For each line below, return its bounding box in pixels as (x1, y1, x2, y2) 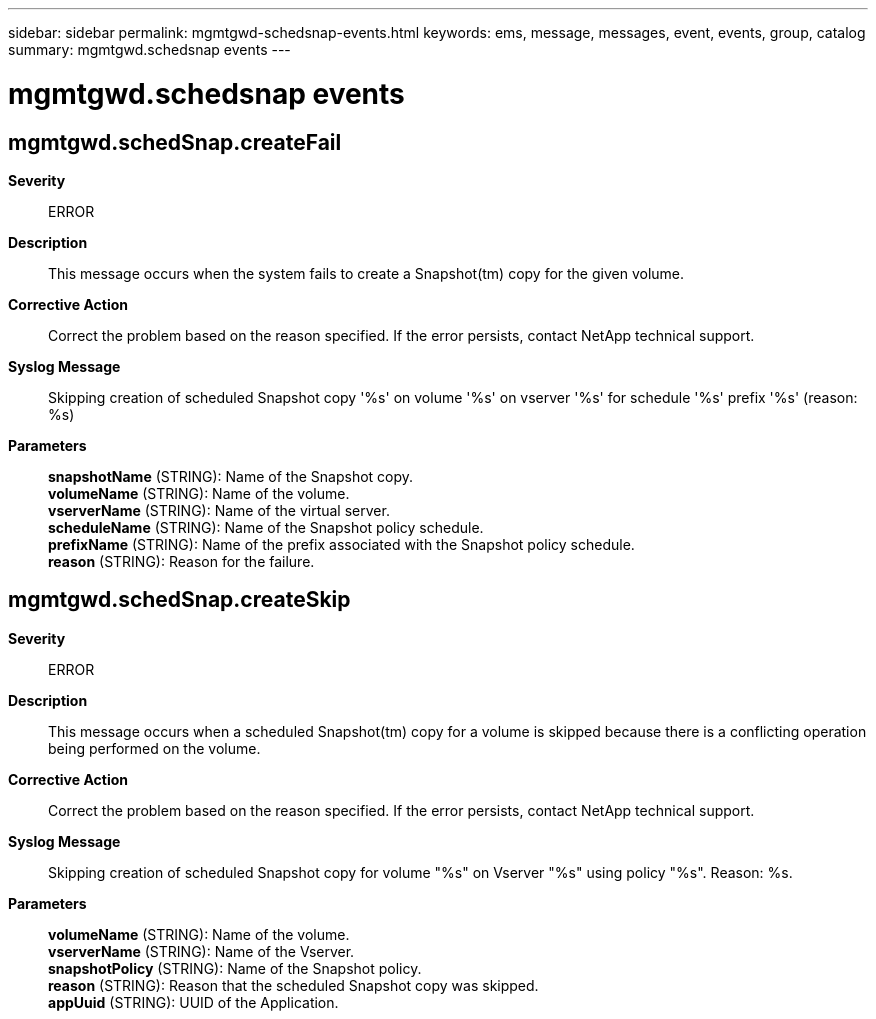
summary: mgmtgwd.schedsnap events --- (8, 41, 291, 58)
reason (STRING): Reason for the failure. (48, 552, 315, 570)
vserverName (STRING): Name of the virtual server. (48, 501, 390, 519)
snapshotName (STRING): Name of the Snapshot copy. (48, 467, 414, 485)
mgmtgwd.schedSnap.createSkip (8, 587, 351, 613)
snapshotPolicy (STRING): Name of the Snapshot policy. (48, 959, 422, 977)
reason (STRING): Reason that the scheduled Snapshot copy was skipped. (48, 976, 539, 994)
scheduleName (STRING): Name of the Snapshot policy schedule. (48, 518, 484, 536)
